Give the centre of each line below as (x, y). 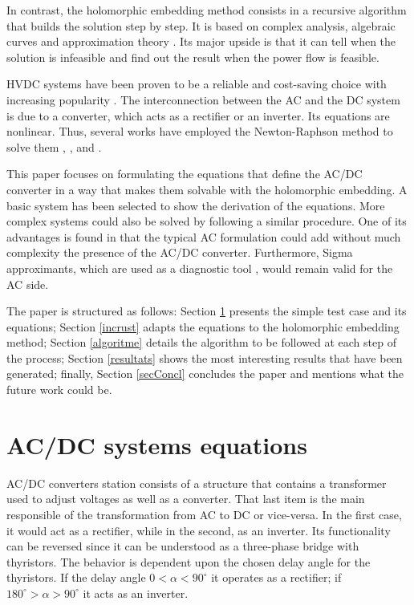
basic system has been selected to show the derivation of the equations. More (196, 205)
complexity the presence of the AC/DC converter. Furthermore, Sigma (180, 252)
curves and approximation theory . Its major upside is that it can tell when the (201, 41)
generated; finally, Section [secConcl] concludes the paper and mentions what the (205, 374)
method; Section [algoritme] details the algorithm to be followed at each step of (201, 342)
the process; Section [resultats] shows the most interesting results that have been (205, 357)
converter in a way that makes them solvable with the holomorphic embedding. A (207, 189)
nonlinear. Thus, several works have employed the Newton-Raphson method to (200, 131)
